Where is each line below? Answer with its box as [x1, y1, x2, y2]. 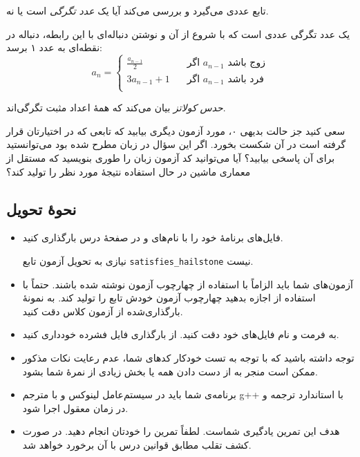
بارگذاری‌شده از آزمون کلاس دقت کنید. [22, 304, 183, 318]
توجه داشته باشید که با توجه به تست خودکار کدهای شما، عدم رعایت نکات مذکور [22, 351, 354, 365]
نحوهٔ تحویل [6, 198, 77, 219]
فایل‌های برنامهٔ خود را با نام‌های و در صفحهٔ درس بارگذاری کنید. [22, 230, 283, 245]
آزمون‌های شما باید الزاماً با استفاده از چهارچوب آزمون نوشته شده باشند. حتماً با [22, 277, 353, 291]
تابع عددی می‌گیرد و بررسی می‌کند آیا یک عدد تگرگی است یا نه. [6, 3, 269, 17]
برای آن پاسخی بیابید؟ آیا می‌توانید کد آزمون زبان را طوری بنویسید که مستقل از [6, 151, 335, 165]
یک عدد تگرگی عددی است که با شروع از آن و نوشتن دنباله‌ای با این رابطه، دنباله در [6, 26, 350, 41]
